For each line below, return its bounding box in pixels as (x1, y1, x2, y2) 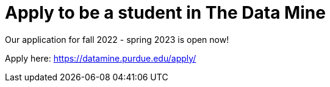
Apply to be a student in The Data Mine (5, 2, 326, 23)
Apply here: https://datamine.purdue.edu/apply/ (5, 53, 196, 63)
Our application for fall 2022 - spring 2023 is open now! (5, 34, 229, 45)
